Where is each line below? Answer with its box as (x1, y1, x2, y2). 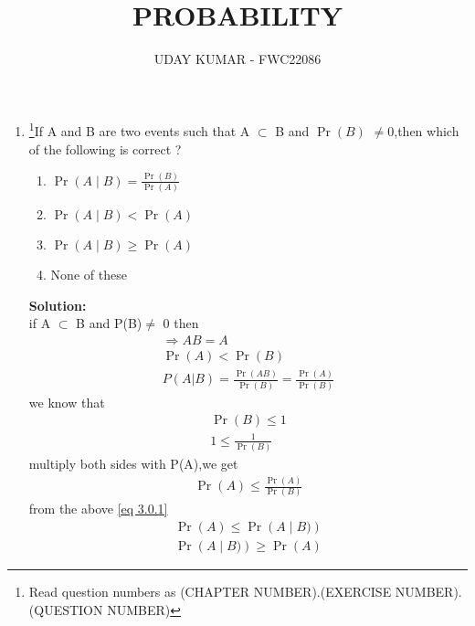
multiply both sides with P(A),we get (28, 454, 238, 473)
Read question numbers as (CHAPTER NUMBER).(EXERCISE (28, 582, 392, 601)
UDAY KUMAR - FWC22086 (153, 49, 322, 69)
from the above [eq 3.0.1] (28, 499, 168, 518)
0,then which (387, 122, 459, 141)
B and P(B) (76, 313, 142, 333)
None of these (50, 265, 127, 284)
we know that (28, 392, 105, 411)
